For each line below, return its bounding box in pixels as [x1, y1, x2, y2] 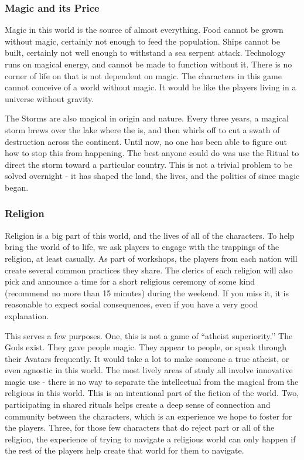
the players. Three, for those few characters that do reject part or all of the [5, 421, 275, 434]
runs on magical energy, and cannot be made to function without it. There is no [5, 58, 292, 70]
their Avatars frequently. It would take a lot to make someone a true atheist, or [5, 352, 289, 364]
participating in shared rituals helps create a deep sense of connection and [5, 398, 271, 411]
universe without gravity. [5, 92, 94, 104]
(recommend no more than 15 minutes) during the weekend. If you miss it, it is [5, 286, 289, 299]
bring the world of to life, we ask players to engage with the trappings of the [5, 241, 279, 253]
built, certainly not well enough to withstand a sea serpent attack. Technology [5, 46, 286, 59]
